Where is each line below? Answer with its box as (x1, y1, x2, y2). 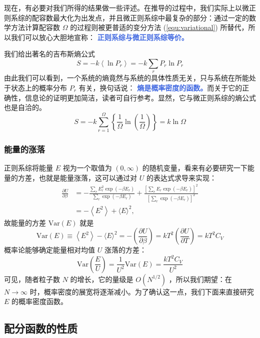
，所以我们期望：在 (168, 273, 232, 284)
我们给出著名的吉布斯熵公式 (4, 48, 95, 59)
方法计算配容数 (10, 22, 60, 32)
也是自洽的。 (4, 102, 46, 112)
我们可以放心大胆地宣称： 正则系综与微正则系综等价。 (10, 31, 188, 42)
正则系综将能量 (4, 162, 53, 173)
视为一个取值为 (62, 162, 112, 173)
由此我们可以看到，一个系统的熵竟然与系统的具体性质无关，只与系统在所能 (4, 72, 249, 83)
